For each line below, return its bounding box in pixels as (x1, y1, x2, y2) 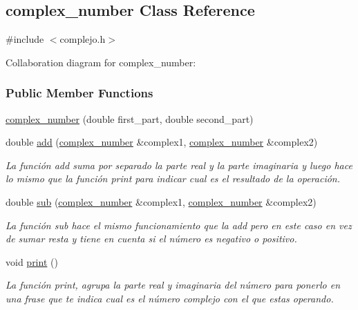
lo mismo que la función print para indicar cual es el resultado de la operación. (6, 171, 341, 186)
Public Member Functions (6, 84, 153, 101)
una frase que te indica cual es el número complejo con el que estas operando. (6, 291, 334, 305)
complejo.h (59, 32, 106, 46)
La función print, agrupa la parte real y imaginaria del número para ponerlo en (6, 278, 341, 292)
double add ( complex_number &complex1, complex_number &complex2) (6, 135, 318, 149)
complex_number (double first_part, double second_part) (6, 111, 254, 126)
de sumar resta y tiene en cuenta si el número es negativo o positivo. (6, 231, 297, 246)
